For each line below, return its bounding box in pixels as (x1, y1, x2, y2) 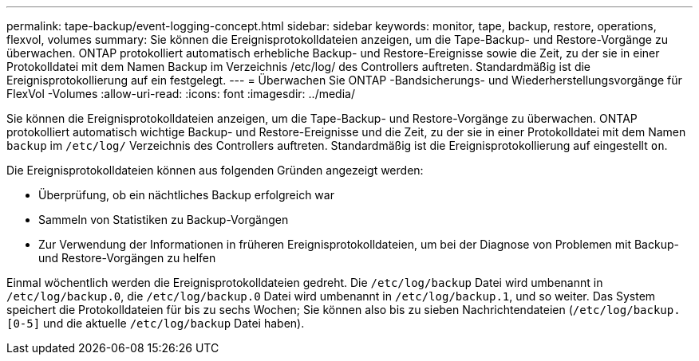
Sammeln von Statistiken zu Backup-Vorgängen (38, 213, 289, 226)
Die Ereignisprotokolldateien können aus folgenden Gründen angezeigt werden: (6, 163, 424, 177)
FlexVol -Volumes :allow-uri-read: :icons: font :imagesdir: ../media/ (6, 87, 355, 100)
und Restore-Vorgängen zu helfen (38, 251, 216, 265)
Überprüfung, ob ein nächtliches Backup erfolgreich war (38, 188, 334, 202)
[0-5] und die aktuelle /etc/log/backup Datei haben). (6, 316, 305, 330)
